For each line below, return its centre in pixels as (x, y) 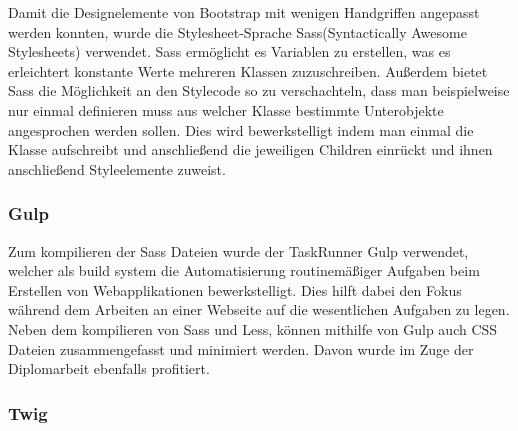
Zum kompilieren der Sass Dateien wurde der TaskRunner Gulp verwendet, (238, 250)
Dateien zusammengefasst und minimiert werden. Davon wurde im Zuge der (241, 348)
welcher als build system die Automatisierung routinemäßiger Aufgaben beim (244, 270)
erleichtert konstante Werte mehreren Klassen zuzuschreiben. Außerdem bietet (248, 70)
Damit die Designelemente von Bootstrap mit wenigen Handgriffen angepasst (244, 12)
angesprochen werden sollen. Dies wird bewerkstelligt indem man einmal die (241, 129)
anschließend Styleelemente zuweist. (117, 168)
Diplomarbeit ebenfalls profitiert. (109, 368)
